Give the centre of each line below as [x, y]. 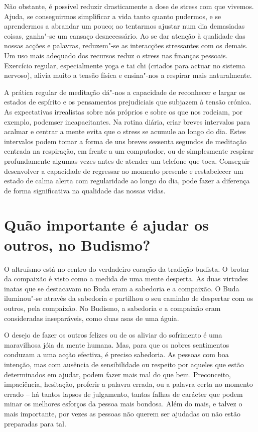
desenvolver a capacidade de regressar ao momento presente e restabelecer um [124, 171]
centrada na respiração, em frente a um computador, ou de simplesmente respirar [129, 151]
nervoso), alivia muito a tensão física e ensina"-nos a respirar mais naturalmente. [128, 75]
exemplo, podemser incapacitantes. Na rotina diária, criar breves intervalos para [127, 121]
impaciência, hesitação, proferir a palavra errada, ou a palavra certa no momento [128, 384]
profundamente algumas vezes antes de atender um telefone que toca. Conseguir [127, 160]
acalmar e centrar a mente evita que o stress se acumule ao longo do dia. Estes [125, 131]
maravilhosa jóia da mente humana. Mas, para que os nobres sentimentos [117, 344]
